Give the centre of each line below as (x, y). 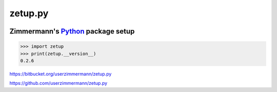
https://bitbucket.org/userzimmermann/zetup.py (61, 74)
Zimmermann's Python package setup (72, 31)
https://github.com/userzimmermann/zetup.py (58, 83)
